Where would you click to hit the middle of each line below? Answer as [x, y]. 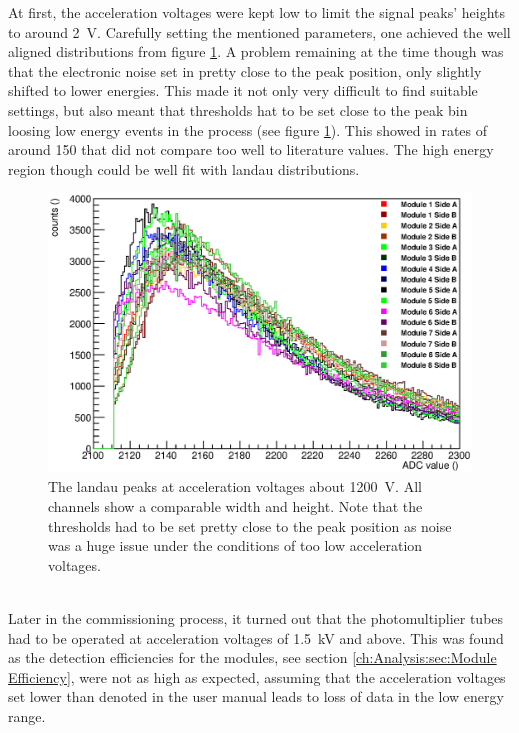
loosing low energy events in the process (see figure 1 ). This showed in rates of [248, 129]
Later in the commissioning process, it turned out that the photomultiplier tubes [256, 617]
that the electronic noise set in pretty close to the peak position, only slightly [245, 70]
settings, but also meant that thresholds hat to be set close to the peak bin [238, 109]
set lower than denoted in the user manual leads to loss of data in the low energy [256, 696]
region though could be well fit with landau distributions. [184, 168]
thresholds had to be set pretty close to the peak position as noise [250, 525]
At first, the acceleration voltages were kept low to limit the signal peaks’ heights [257, 12]
